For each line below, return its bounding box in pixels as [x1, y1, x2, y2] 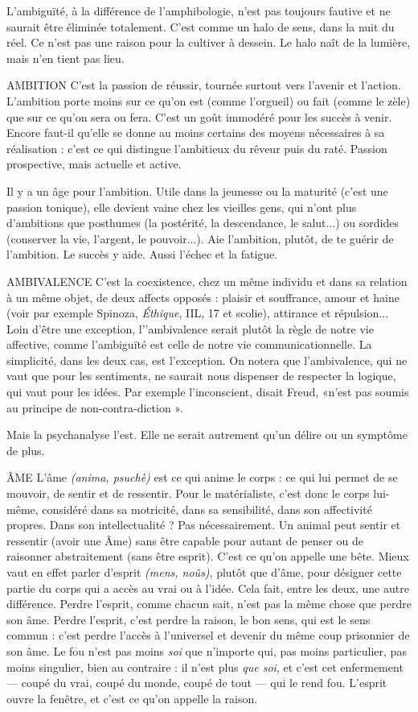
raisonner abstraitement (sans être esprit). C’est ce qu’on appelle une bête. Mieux [6, 548, 409, 565]
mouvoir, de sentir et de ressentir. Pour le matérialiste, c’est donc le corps [6, 485, 370, 502]
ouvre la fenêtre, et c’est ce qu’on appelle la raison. [6, 689, 258, 706]
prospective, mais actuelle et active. [6, 155, 182, 172]
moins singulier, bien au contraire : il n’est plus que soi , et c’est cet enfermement [6, 658, 404, 675]
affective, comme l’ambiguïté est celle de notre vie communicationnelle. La [6, 336, 372, 353]
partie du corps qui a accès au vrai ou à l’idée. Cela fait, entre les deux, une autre [6, 579, 409, 596]
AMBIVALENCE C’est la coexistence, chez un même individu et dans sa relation [6, 272, 408, 289]
